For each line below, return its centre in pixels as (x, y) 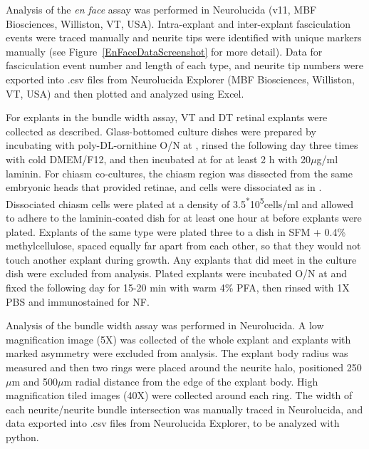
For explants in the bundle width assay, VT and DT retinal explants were (167, 117)
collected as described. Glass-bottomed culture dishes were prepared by (161, 131)
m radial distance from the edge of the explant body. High (191, 381)
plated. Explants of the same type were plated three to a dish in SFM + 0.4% (176, 231)
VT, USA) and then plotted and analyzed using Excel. (125, 93)
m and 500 (35, 381)
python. (22, 437)
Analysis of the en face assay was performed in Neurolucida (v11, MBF (161, 9)
